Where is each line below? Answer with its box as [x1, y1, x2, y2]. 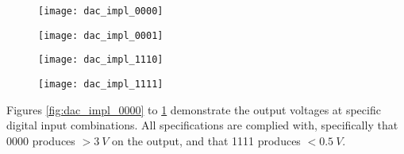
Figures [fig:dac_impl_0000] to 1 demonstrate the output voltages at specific [6, 101, 381, 117]
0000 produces [6, 132, 75, 148]
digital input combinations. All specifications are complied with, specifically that [6, 117, 398, 133]
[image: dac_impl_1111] [38, 78, 164, 90]
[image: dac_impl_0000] [38, 6, 164, 17]
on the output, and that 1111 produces [112, 132, 301, 148]
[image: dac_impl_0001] [38, 29, 164, 41]
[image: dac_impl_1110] [38, 54, 164, 66]
